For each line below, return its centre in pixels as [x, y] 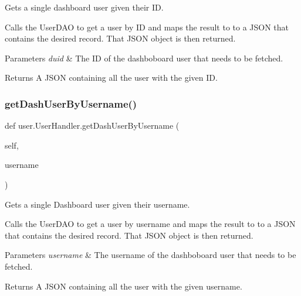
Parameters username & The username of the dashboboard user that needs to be [150, 255]
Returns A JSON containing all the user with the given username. [124, 286]
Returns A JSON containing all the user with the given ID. [111, 78]
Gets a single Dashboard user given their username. [97, 204]
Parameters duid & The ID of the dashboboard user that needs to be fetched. [144, 58]
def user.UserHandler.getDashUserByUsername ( [92, 125]
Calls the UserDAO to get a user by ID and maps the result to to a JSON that [147, 27]
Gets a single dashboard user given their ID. [84, 7]
